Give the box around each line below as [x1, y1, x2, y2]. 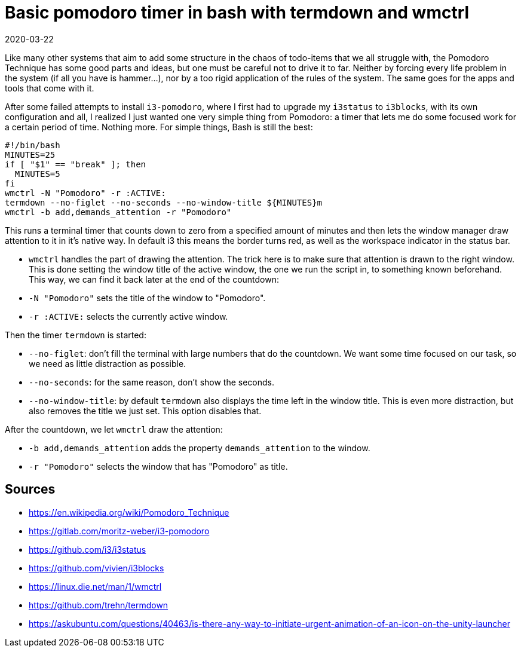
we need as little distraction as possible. [29, 358, 186, 369]
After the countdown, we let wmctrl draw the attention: [5, 424, 223, 434]
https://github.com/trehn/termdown [29, 599, 168, 610]
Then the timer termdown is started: [5, 329, 146, 340]
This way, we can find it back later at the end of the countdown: [29, 274, 280, 284]
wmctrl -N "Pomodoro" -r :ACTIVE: [5, 188, 166, 198]
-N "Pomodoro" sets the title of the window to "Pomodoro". [29, 292, 266, 303]
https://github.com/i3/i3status [29, 544, 146, 555]
